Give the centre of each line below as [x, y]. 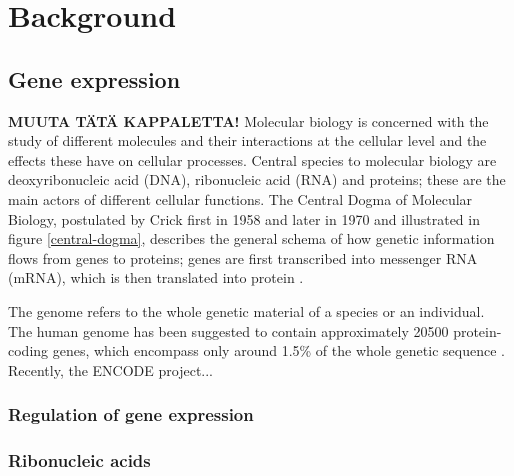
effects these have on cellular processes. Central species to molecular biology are [252, 159]
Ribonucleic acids [79, 460]
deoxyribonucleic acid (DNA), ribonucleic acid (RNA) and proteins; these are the [257, 179]
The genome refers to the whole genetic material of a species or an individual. [246, 310]
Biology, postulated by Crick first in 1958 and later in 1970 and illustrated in [244, 218]
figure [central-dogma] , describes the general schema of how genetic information [251, 238]
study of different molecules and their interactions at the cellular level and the [247, 140]
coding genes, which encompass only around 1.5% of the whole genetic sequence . [256, 350]
